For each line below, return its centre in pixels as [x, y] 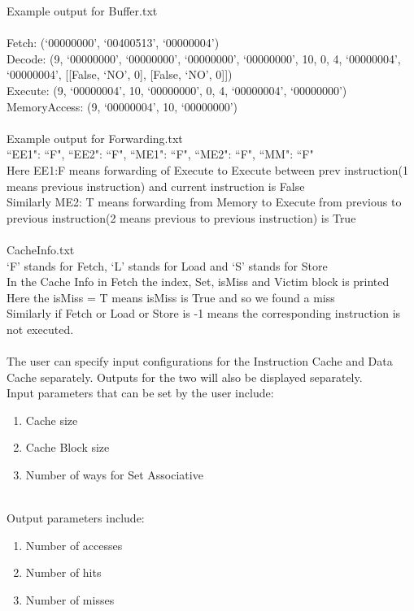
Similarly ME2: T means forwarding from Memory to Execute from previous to [204, 202]
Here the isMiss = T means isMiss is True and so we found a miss [171, 297]
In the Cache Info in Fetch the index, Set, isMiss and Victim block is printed [198, 282]
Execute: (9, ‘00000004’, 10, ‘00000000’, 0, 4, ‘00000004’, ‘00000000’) [177, 90]
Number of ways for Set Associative [114, 475]
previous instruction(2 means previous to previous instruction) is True [181, 217]
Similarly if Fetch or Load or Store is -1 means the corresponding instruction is [204, 313]
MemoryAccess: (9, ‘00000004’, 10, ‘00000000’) [122, 106]
